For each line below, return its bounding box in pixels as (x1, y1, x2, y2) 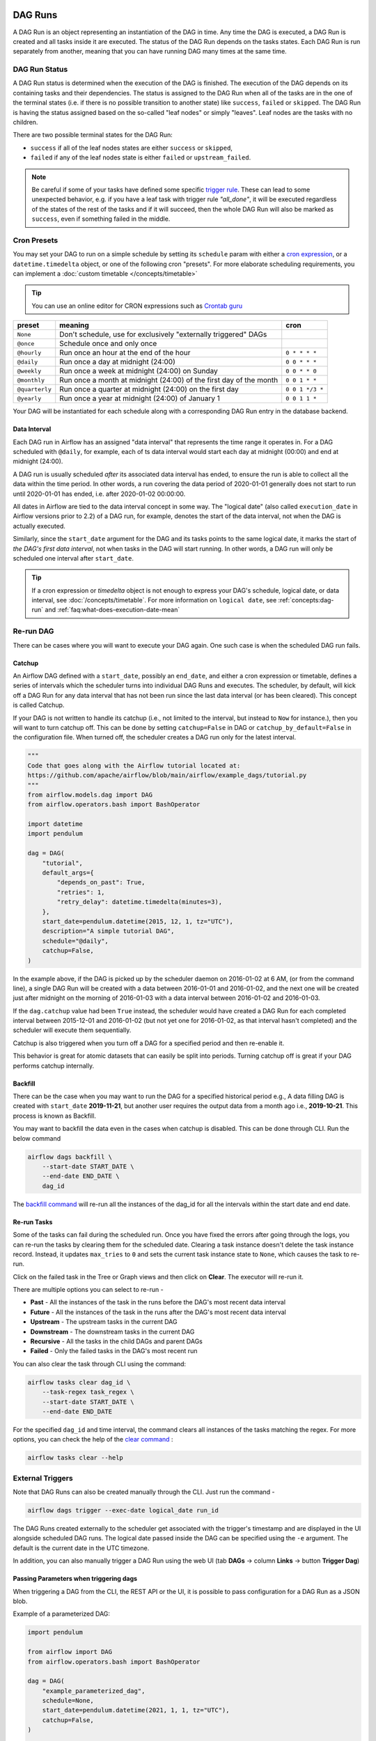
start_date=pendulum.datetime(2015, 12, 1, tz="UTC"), (42, 917, 233, 926)
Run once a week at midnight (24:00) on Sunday (59, 366, 219, 376)
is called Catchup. (13, 701, 65, 710)
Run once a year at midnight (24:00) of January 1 (59, 393, 221, 403)
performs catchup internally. (13, 1061, 94, 1070)
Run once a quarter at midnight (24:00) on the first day (59, 384, 240, 394)
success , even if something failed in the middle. (31, 214, 171, 223)
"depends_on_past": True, (56, 878, 146, 887)
